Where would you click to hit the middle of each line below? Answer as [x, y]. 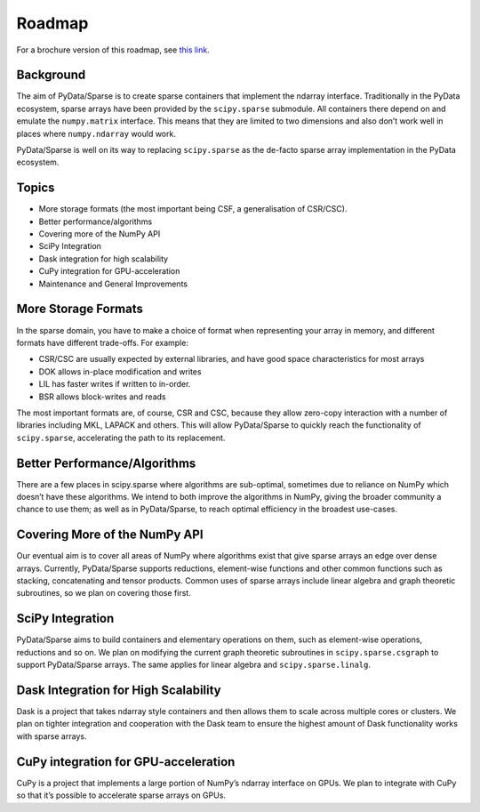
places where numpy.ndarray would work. [96, 133]
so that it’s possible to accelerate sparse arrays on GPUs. [121, 795]
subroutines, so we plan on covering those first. [104, 593]
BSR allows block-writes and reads [102, 397]
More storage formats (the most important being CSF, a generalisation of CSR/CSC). [193, 209]
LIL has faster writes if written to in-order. [115, 384]
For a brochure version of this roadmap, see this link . [113, 50]
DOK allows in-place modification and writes [120, 371]
